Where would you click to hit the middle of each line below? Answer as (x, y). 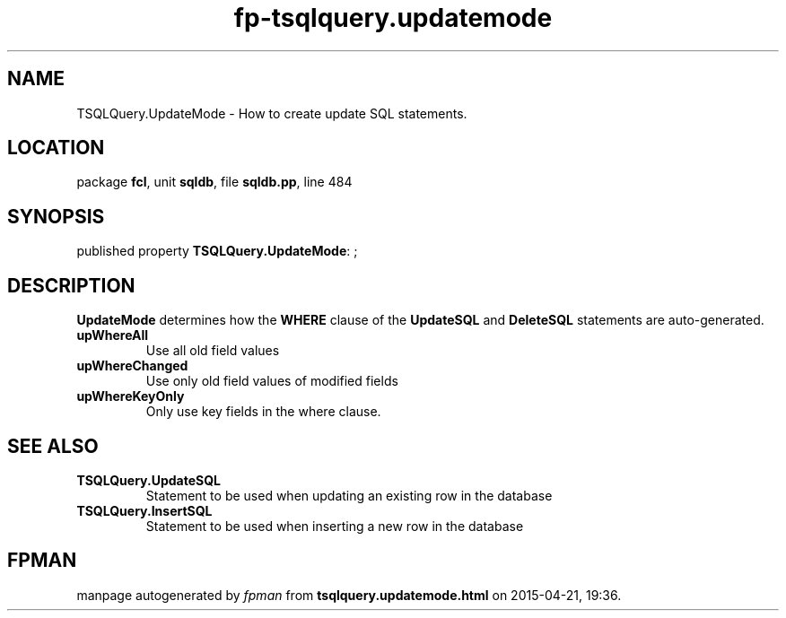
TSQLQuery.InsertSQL (144, 510)
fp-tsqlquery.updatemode (393, 18)
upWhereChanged (132, 366)
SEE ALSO (53, 446)
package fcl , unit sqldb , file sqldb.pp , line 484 (214, 182)
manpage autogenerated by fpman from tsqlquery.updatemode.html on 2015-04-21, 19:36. (349, 595)
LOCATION (56, 148)
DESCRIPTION (71, 285)
